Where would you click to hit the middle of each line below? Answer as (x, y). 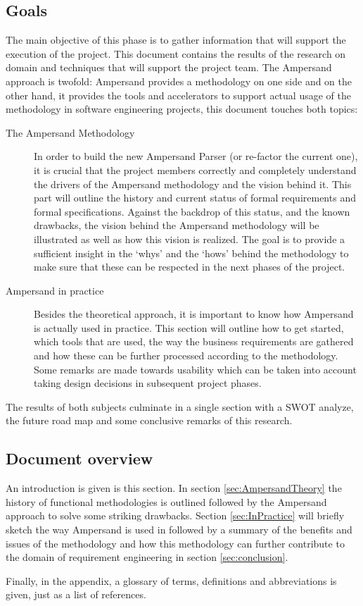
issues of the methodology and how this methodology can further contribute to (175, 543)
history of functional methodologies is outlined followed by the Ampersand (166, 501)
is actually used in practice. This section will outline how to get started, (189, 327)
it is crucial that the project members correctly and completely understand (195, 169)
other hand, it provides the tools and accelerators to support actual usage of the (178, 95)
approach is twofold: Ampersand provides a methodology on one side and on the (179, 81)
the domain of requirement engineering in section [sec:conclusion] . (147, 557)
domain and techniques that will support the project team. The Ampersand (169, 67)
